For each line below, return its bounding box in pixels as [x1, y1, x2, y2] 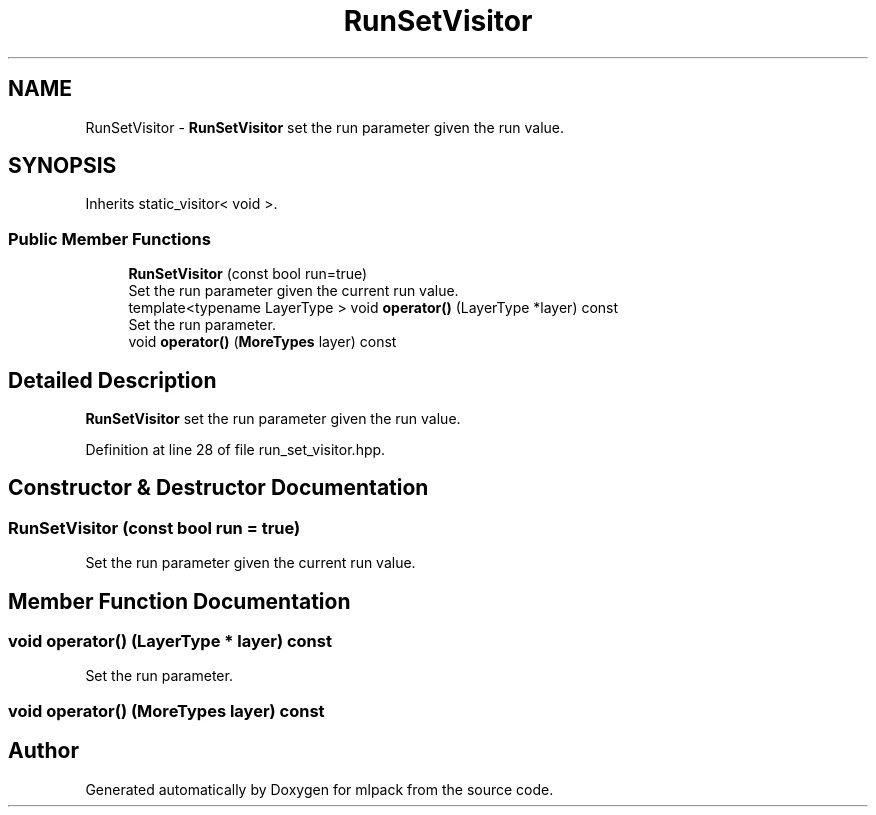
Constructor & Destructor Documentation [8, 475, 429, 501]
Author [8, 738, 79, 764]
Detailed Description [8, 367, 217, 393]
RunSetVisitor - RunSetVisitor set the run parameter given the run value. [85, 118, 565, 136]
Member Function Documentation [8, 588, 351, 614]
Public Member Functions [8, 228, 211, 249]
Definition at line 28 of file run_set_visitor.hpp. [85, 441, 386, 459]
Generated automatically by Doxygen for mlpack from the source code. [85, 780, 554, 798]
